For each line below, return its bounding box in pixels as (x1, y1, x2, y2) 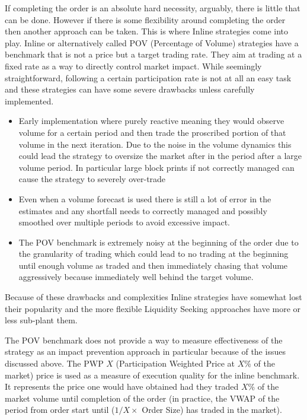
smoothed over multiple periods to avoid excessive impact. (18, 216, 230, 228)
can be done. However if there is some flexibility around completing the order (5, 13, 286, 26)
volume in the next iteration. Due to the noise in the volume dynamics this (18, 138, 292, 150)
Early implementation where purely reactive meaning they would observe (18, 114, 284, 127)
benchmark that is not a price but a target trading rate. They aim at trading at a (5, 48, 302, 61)
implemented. (5, 94, 54, 107)
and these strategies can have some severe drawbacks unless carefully (5, 83, 255, 96)
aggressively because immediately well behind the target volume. (18, 271, 254, 283)
